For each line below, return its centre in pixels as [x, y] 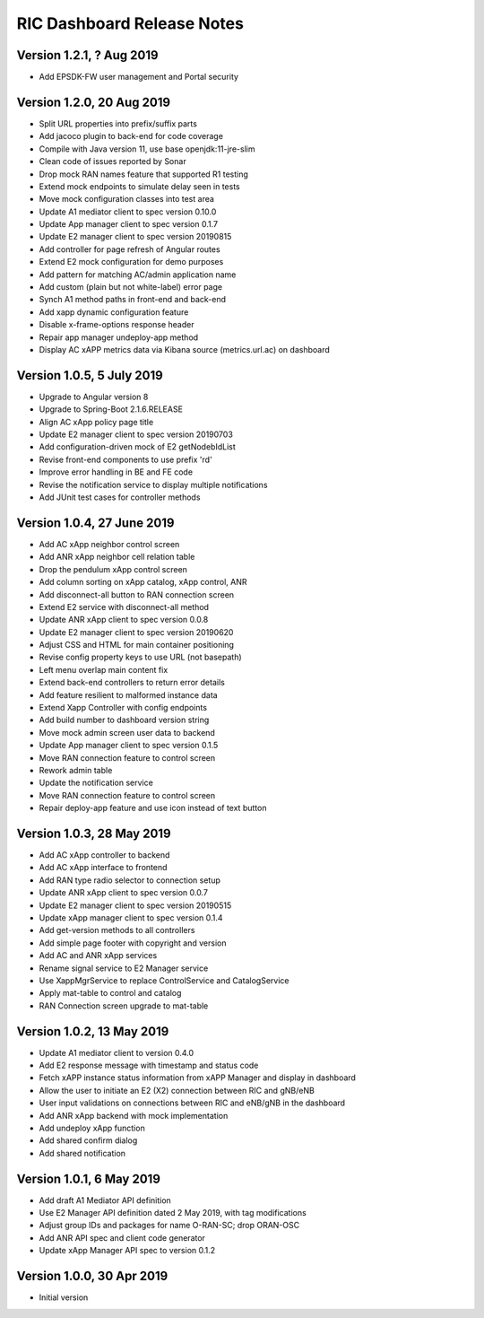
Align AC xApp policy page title [96, 422]
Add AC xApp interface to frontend [103, 868]
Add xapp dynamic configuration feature [114, 312]
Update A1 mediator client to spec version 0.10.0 [128, 212]
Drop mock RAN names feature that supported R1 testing [143, 174]
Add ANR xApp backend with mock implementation [134, 1115]
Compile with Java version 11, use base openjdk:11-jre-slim [147, 149]
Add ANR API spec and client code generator [122, 1237]
